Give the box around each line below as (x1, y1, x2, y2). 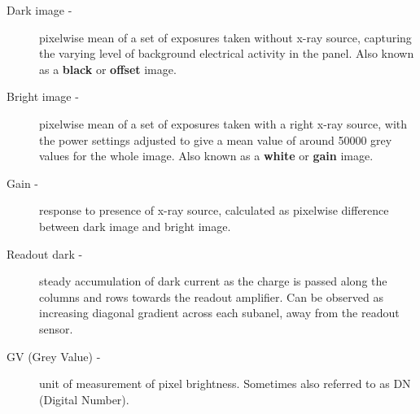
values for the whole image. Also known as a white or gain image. (39, 147, 374, 164)
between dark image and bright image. (39, 217, 231, 234)
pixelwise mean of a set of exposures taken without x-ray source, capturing (39, 28, 412, 46)
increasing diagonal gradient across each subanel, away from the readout (39, 304, 400, 321)
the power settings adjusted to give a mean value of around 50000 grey (39, 131, 392, 148)
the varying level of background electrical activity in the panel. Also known (39, 45, 414, 62)
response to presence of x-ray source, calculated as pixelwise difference (39, 202, 389, 219)
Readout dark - (7, 245, 83, 262)
